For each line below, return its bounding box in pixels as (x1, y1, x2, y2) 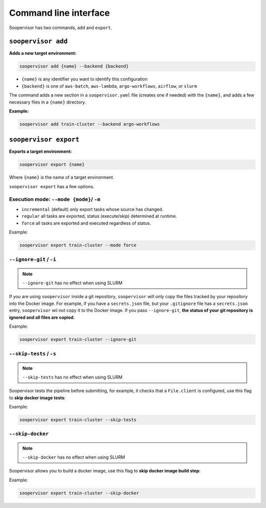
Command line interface (9, 7, 110, 18)
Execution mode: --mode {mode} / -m (9, 196, 100, 203)
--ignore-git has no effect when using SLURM (22, 280, 123, 286)
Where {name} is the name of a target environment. (9, 174, 114, 180)
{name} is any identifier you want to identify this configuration (21, 76, 148, 82)
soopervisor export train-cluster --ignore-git (19, 337, 136, 342)
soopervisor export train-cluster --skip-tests (19, 417, 136, 423)
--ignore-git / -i (9, 256, 57, 263)
